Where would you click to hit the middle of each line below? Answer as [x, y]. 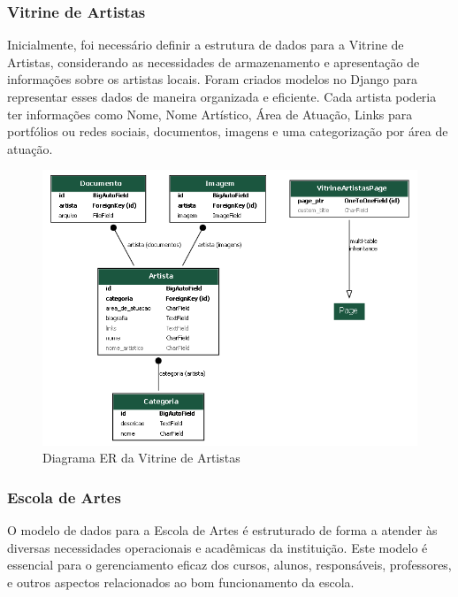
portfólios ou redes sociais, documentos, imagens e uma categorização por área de [228, 131]
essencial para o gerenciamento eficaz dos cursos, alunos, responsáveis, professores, [229, 565]
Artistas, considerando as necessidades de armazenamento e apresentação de [214, 61]
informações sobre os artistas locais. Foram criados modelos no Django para [213, 79]
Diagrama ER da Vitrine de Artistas [141, 458]
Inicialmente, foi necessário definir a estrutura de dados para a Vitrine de [206, 45]
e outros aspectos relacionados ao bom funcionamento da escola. [181, 582]
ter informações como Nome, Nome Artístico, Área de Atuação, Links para [210, 114]
